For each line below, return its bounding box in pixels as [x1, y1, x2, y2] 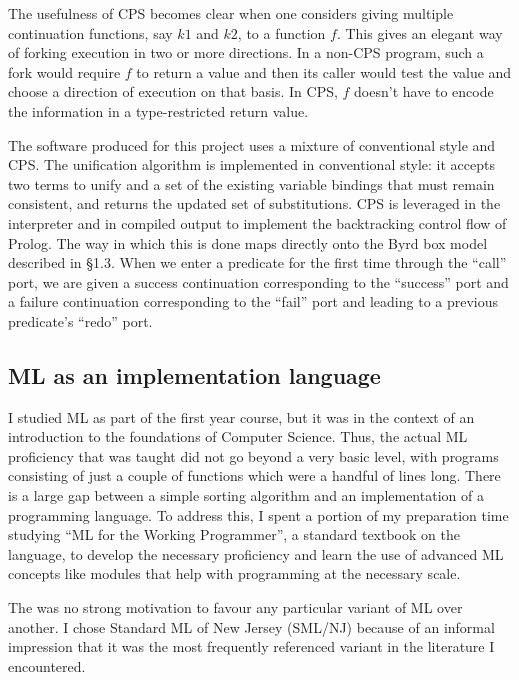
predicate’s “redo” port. [8, 310, 153, 331]
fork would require [8, 61, 121, 82]
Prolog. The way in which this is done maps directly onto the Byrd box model [8, 232, 488, 253]
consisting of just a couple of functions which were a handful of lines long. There [8, 465, 501, 486]
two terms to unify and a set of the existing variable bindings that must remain [8, 173, 495, 194]
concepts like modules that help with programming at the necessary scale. [8, 563, 461, 584]
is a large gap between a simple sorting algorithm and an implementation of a [8, 485, 484, 506]
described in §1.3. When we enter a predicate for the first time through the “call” [8, 252, 507, 273]
